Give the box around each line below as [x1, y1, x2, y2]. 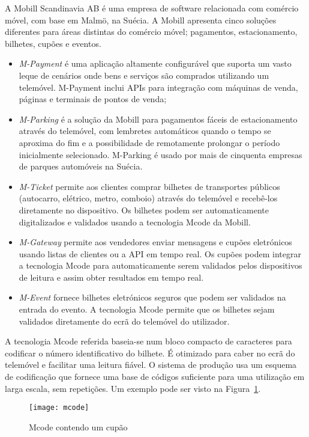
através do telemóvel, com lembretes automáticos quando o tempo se [19, 124, 271, 137]
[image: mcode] [29, 403, 89, 412]
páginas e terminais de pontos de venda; [19, 93, 167, 105]
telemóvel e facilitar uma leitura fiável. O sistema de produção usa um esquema [5, 358, 297, 371]
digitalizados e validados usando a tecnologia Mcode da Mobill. [19, 215, 251, 228]
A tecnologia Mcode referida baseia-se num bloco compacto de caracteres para [5, 335, 292, 347]
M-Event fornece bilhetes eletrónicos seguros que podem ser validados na [19, 291, 286, 304]
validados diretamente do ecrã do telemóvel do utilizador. [19, 314, 230, 327]
